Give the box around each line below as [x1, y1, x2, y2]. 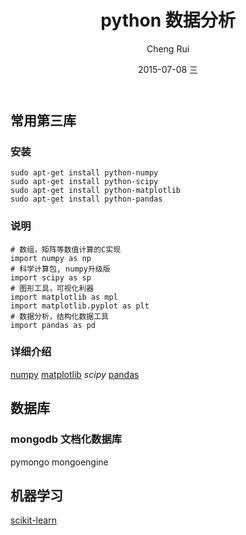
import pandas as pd [10, 320, 97, 330]
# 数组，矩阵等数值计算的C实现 [10, 244, 122, 255]
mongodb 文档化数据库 [10, 432, 123, 446]
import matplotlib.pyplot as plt [10, 301, 150, 311]
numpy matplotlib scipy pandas [10, 368, 140, 380]
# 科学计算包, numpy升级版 [10, 264, 111, 274]
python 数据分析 [100, 9, 236, 32]
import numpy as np [10, 253, 92, 263]
